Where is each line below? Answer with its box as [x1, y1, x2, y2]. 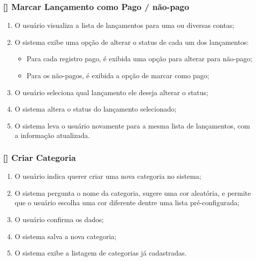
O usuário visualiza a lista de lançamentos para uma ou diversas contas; [14, 20, 235, 30]
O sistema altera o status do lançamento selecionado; [14, 104, 177, 114]
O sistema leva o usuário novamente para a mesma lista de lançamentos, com [14, 120, 250, 130]
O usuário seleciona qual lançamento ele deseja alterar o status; [14, 87, 208, 97]
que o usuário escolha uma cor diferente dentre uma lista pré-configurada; [14, 197, 240, 208]
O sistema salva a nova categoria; [14, 231, 117, 241]
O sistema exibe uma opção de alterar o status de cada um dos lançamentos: [14, 36, 249, 47]
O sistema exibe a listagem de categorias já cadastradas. [14, 248, 187, 258]
